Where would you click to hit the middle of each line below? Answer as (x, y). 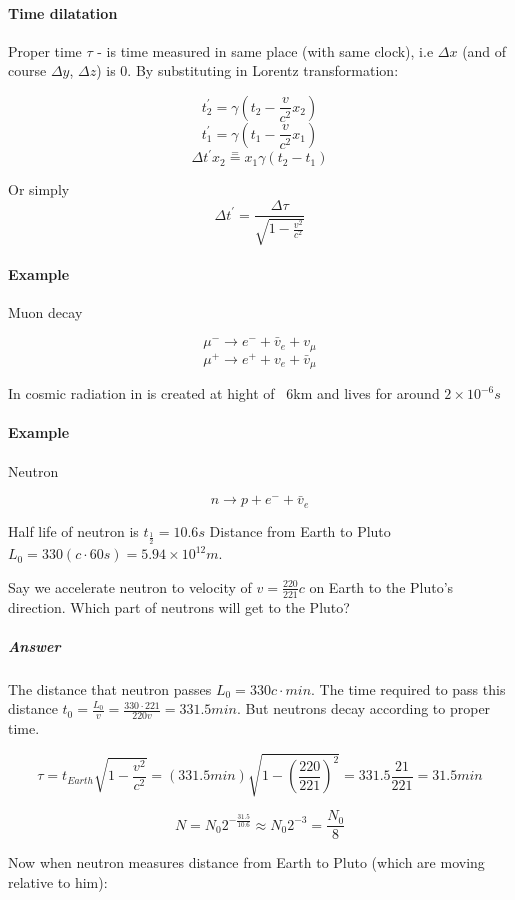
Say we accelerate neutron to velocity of (130, 586)
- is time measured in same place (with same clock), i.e (265, 50)
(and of (484, 50)
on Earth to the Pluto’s (381, 586)
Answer (34, 645)
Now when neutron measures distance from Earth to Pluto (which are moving (246, 862)
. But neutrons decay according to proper (363, 708)
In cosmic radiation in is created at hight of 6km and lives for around (224, 393)
